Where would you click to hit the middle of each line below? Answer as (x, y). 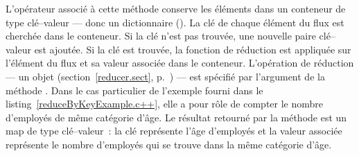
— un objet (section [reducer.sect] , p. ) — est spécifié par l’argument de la (165, 76)
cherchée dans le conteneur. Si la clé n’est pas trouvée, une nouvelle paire (161, 36)
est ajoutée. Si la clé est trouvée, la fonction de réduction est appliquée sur (193, 49)
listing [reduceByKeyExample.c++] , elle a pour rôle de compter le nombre (165, 104)
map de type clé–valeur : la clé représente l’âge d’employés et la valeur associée (174, 131)
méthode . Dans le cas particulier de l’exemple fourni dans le (134, 90)
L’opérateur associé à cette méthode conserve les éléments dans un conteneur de (176, 8)
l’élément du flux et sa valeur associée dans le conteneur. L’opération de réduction (180, 63)
